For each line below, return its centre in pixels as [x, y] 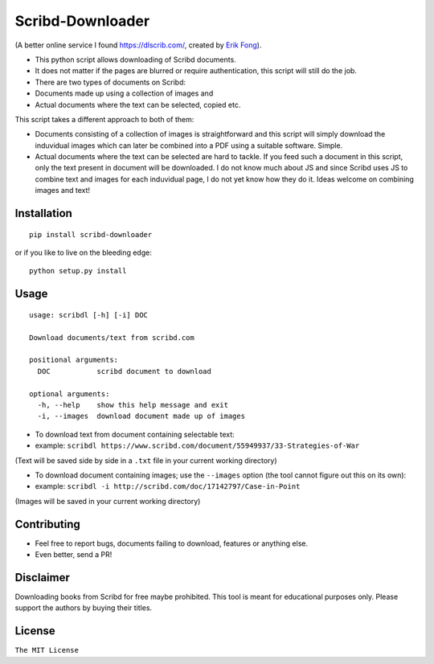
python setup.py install [78, 271]
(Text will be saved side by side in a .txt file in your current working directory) [146, 460]
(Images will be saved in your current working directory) [108, 501]
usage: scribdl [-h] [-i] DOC [89, 315]
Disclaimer [42, 578]
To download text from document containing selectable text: [135, 434]
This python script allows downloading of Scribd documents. [135, 59]
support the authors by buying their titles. [84, 608]
